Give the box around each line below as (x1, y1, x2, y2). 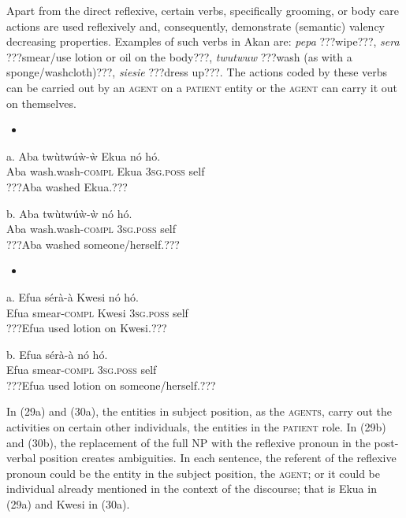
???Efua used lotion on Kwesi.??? (6, 320, 167, 336)
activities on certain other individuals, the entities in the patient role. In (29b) (6, 419, 386, 435)
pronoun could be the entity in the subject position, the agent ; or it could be (6, 464, 380, 481)
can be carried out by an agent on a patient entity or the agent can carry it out (6, 79, 398, 95)
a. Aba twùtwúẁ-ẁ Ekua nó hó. (6, 147, 161, 164)
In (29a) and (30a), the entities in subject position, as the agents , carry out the (6, 403, 393, 420)
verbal (6, 450, 36, 466)
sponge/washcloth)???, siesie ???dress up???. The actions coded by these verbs (6, 64, 388, 80)
